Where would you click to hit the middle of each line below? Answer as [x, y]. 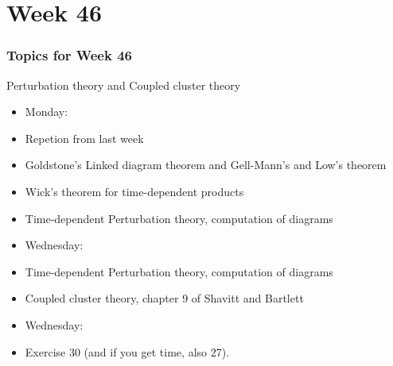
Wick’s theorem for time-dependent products [134, 191]
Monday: [47, 112]
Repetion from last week [84, 138]
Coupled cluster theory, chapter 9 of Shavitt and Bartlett [164, 298]
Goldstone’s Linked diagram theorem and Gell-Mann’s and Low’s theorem [206, 165]
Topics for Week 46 [69, 55]
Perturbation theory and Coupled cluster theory [124, 85]
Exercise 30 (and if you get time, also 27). [127, 351]
